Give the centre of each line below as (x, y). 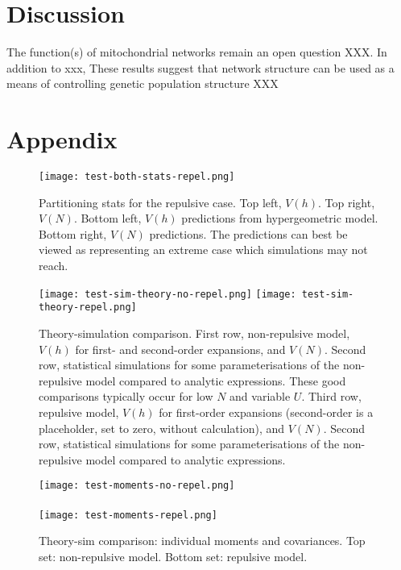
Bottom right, (73, 233)
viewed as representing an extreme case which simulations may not (203, 250)
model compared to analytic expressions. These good (216, 380)
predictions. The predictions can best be (248, 233)
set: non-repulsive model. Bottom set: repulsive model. (173, 556)
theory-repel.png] (88, 308)
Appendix (62, 139)
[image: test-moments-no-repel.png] (137, 486)
